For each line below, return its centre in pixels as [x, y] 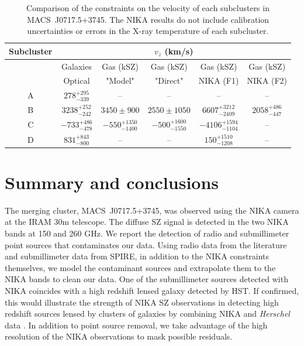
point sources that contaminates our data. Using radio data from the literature [146, 244]
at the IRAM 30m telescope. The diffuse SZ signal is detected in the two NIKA [147, 222]
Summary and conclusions [112, 182]
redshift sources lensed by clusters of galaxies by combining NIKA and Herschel [147, 314]
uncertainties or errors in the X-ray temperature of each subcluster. [148, 31]
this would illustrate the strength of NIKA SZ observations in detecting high [142, 302]
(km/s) [179, 51]
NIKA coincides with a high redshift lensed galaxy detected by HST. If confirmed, [152, 291]
